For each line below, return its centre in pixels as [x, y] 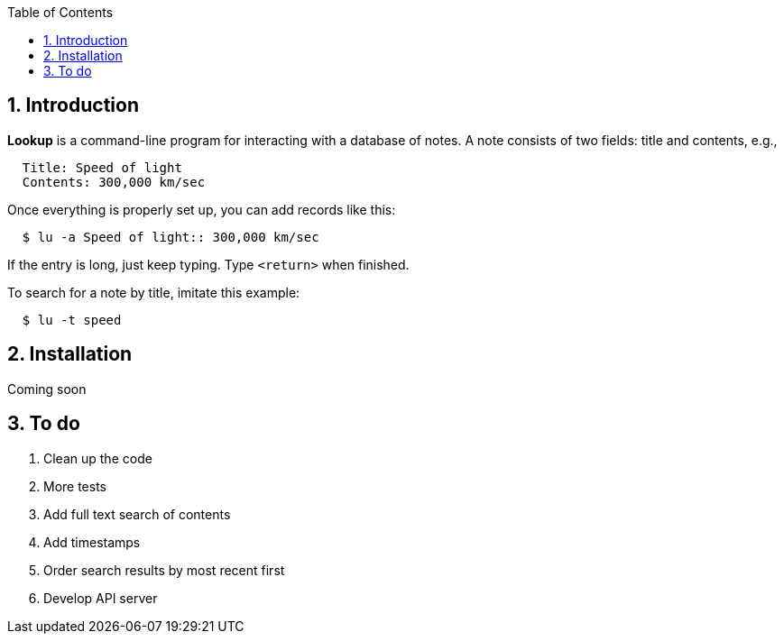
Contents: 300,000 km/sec [114, 182]
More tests [75, 486]
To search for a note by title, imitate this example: [154, 292]
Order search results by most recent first [164, 570]
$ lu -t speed [72, 320]
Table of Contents [60, 12]
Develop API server [101, 598]
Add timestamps [92, 542]
